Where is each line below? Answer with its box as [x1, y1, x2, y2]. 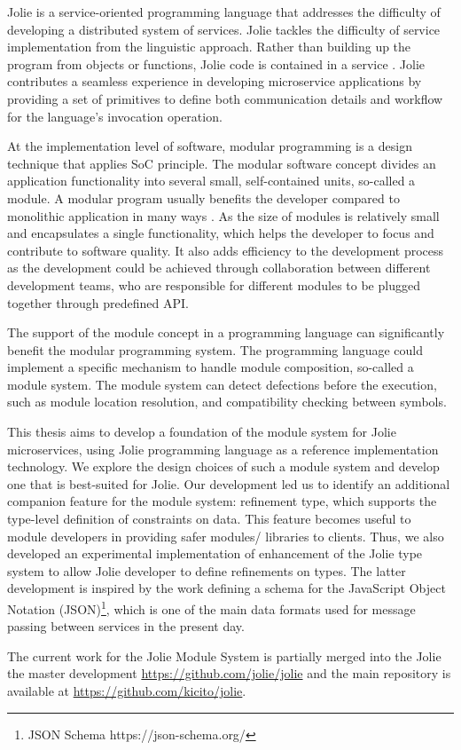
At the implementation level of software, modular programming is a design [7, 137, 412, 155]
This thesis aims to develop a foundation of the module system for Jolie [7, 422, 396, 441]
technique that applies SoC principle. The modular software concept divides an [7, 154, 436, 172]
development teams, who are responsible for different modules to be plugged [7, 275, 420, 294]
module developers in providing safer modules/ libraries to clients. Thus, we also [7, 526, 444, 545]
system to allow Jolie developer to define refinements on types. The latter [7, 561, 406, 580]
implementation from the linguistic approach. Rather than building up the [7, 37, 411, 56]
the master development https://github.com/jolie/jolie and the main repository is [7, 664, 451, 683]
